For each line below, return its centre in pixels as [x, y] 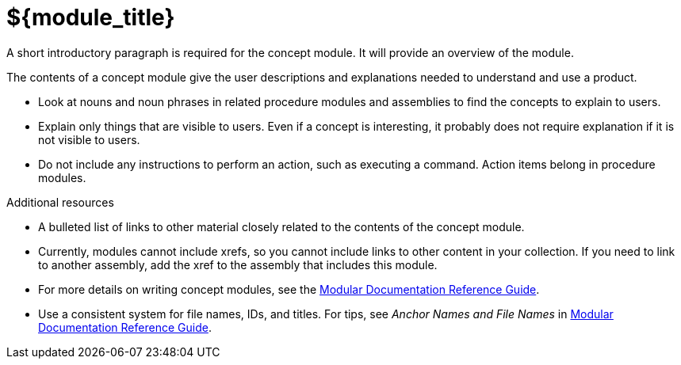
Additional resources [60, 202]
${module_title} [91, 17]
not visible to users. [89, 139]
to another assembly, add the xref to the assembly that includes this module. [238, 264]
